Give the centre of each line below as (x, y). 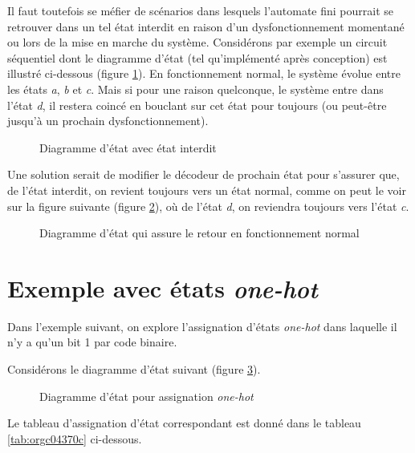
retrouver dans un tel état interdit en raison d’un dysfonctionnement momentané (206, 26)
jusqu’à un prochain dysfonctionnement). (108, 121)
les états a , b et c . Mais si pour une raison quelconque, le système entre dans (195, 89)
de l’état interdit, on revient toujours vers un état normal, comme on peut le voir (207, 190)
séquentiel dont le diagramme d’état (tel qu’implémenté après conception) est (197, 57)
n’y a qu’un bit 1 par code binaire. (92, 342)
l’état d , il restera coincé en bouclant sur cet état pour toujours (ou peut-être (197, 105)
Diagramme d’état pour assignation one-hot (146, 396)
